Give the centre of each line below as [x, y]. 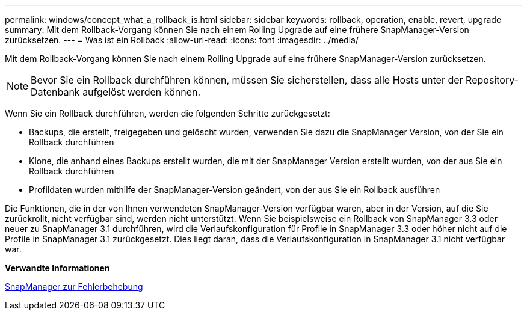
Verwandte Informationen [57, 268]
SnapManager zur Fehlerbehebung [74, 286]
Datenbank [55, 92]
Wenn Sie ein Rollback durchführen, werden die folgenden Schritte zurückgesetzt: [168, 113]
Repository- [492, 80]
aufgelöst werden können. [142, 92]
